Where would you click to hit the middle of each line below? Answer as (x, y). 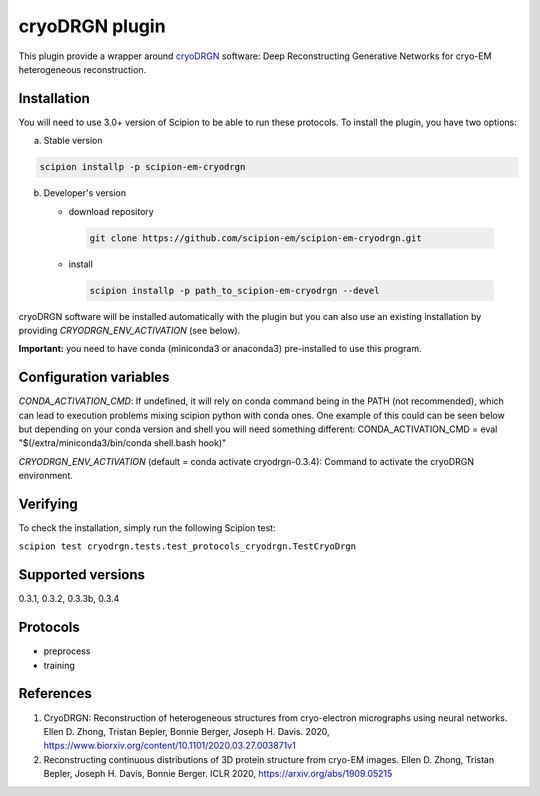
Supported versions (81, 575)
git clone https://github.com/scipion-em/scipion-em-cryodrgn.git (255, 238)
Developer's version (85, 193)
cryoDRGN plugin (92, 26)
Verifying (48, 503)
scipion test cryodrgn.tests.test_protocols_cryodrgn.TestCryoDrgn (187, 546)
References (55, 693)
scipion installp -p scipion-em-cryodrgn (142, 167)
